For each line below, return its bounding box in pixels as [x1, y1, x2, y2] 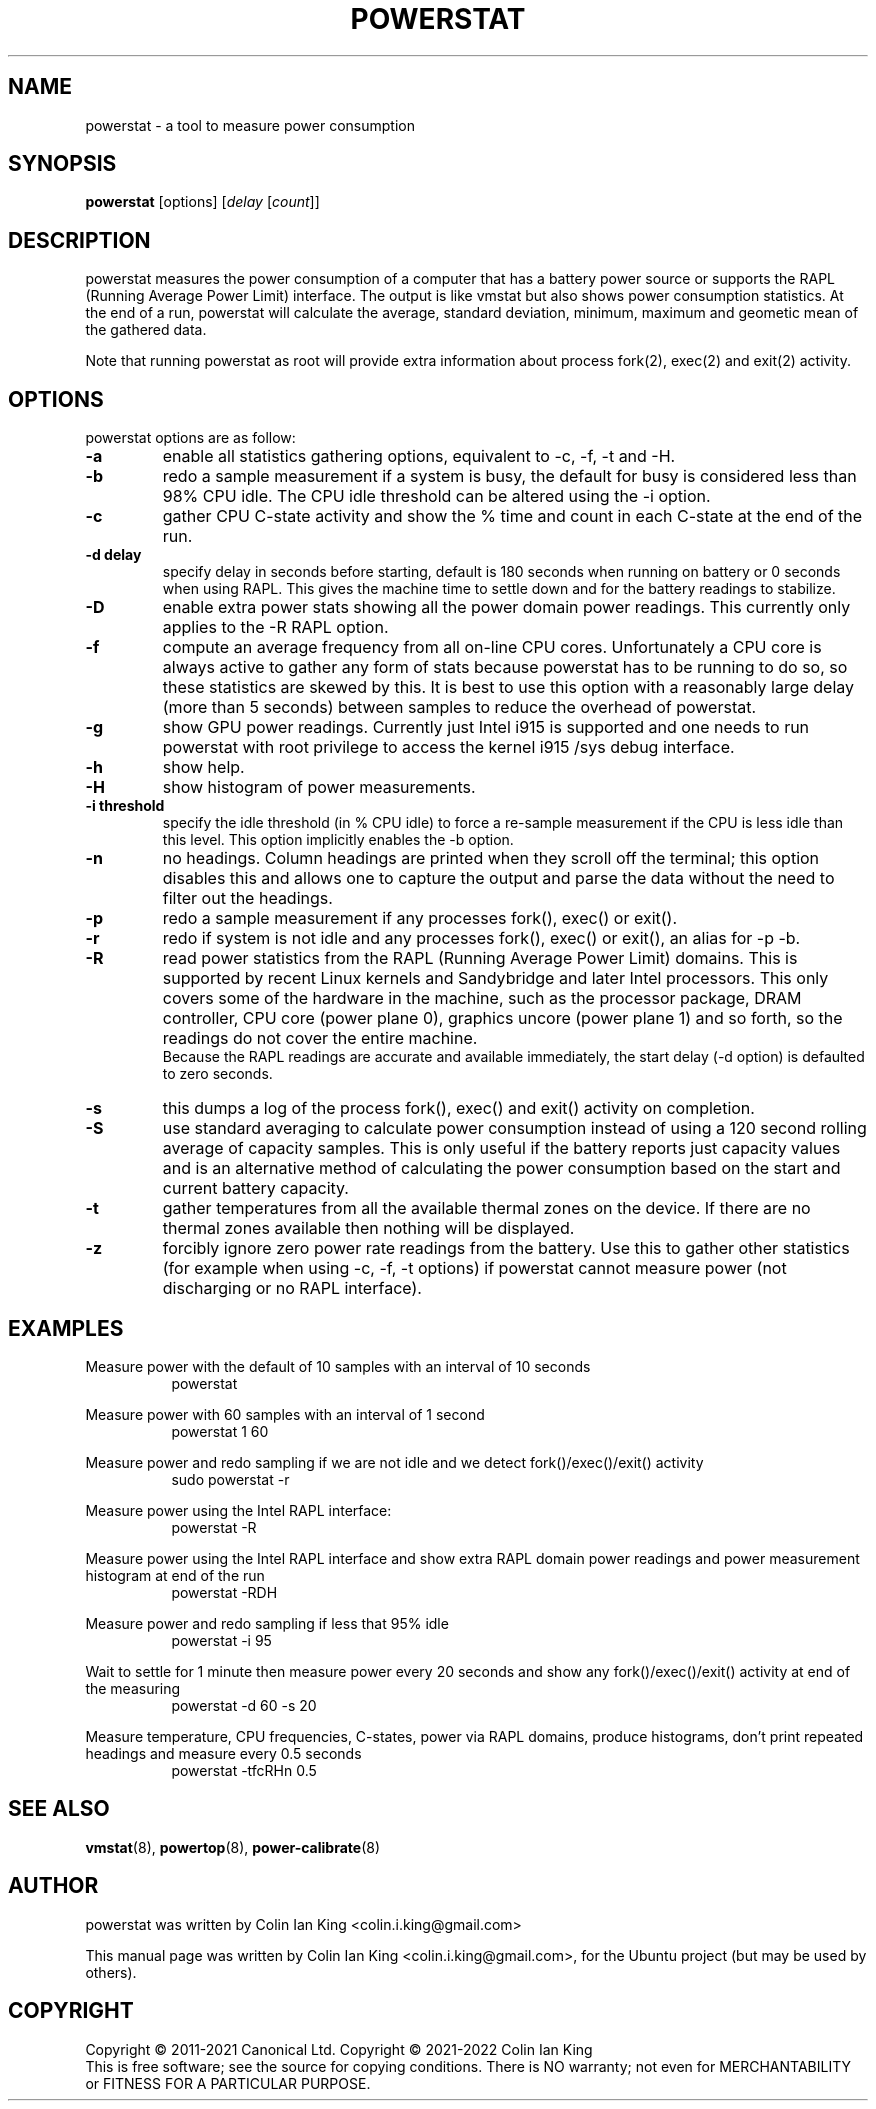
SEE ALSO [8, 1796, 110, 1822]
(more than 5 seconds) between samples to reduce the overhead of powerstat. [162, 697, 757, 718]
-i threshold [85, 797, 165, 815]
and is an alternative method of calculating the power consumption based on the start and [162, 1158, 841, 1179]
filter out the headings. [162, 888, 333, 909]
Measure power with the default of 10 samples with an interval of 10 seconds [85, 1357, 591, 1375]
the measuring [85, 1679, 181, 1697]
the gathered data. [85, 321, 207, 339]
